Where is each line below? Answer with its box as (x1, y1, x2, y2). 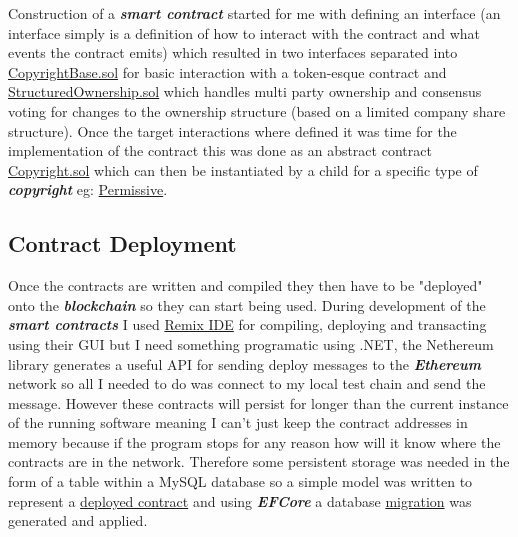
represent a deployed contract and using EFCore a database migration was (8, 490, 472, 511)
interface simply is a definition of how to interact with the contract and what (8, 22, 480, 43)
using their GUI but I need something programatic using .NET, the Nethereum (8, 333, 494, 354)
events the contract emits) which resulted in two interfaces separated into (8, 42, 458, 63)
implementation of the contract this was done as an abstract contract (8, 140, 432, 161)
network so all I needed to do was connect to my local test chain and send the (8, 373, 486, 394)
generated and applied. (8, 510, 148, 531)
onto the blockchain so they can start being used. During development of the (8, 294, 486, 315)
